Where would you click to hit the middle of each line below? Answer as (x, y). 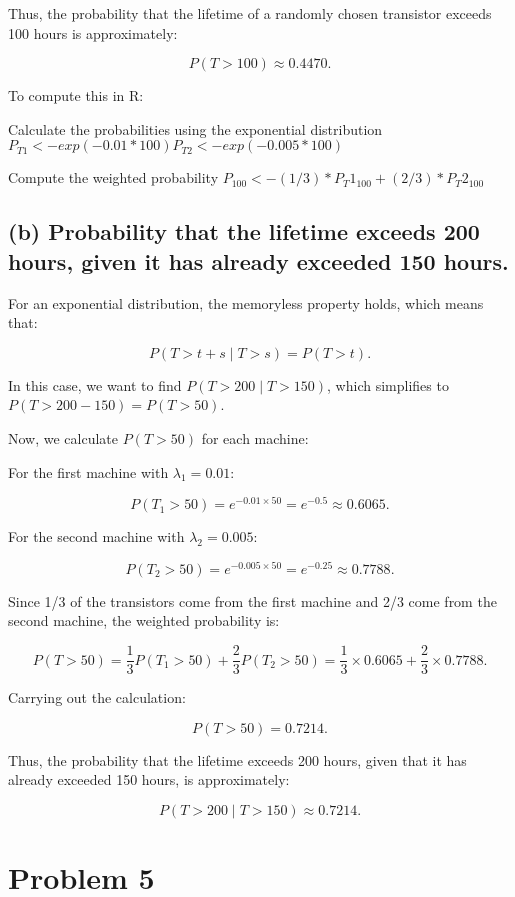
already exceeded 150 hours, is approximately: (149, 779)
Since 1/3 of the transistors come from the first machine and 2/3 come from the (252, 600)
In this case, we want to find (95, 384)
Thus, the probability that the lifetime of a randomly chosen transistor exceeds (250, 13)
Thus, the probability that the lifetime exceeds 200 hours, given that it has (237, 759)
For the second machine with (96, 536)
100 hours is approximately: (93, 32)
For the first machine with (88, 471)
